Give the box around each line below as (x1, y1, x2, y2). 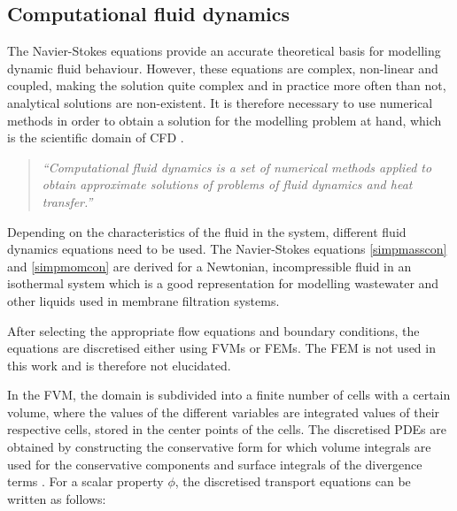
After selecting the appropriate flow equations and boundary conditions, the (7, 321, 420, 339)
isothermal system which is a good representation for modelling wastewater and (7, 274, 439, 293)
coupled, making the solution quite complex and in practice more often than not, (7, 76, 446, 95)
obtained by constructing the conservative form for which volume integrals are (7, 438, 431, 456)
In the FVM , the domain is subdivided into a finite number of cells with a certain (7, 385, 451, 404)
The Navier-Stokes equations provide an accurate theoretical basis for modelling (7, 42, 441, 60)
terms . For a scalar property (7, 472, 164, 491)
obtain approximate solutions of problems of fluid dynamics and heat (42, 175, 413, 194)
